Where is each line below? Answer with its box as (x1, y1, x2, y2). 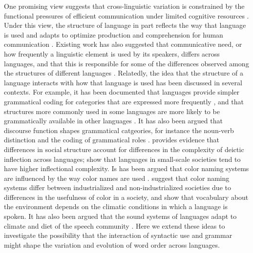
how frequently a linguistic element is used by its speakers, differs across (4, 48, 220, 58)
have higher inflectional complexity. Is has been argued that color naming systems (4, 163, 249, 174)
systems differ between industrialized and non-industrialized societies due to (4, 182, 231, 193)
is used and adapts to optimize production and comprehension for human (4, 29, 223, 39)
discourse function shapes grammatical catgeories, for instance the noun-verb (4, 125, 234, 135)
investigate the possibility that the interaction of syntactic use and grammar (4, 230, 232, 240)
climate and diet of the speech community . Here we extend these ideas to (4, 220, 225, 231)
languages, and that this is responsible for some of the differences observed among (4, 58, 249, 68)
